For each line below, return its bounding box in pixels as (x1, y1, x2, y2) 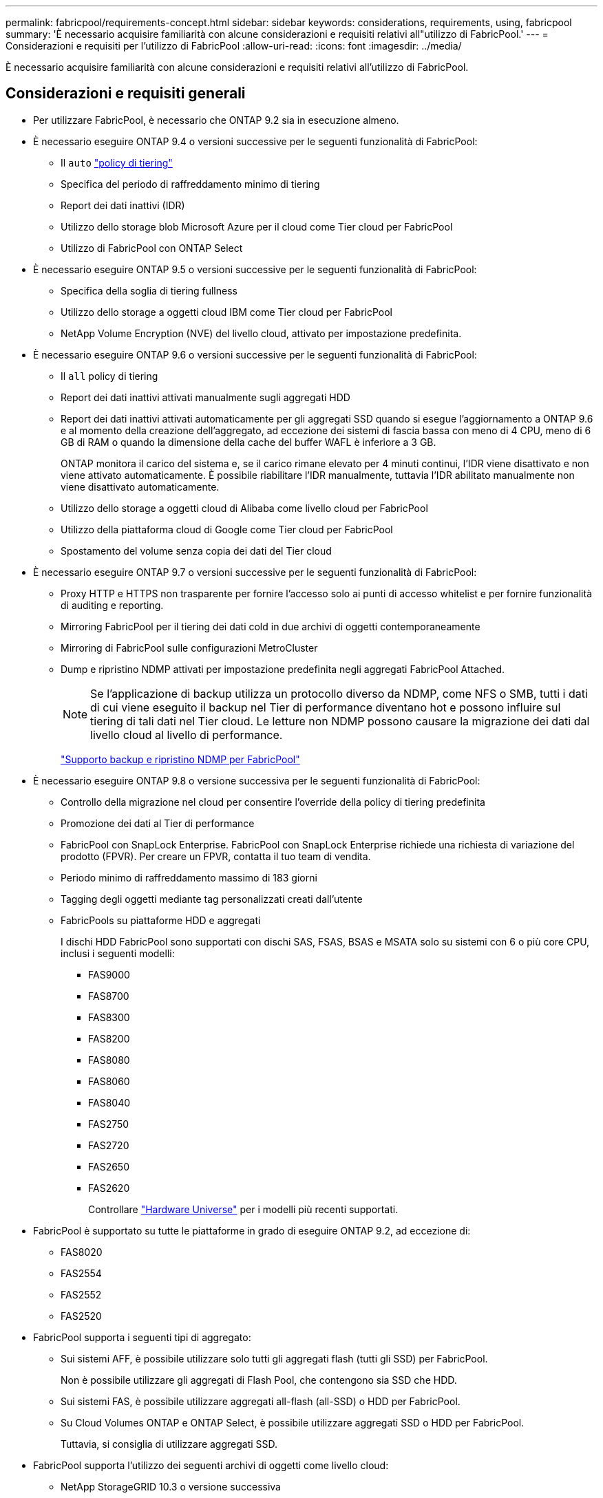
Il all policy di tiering (61, 370, 158, 382)
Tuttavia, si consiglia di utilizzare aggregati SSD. (61, 1437, 278, 1450)
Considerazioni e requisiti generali (6, 85, 246, 103)
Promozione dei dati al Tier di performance (61, 817, 255, 829)
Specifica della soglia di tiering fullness (61, 284, 237, 297)
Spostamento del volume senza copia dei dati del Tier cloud (61, 544, 332, 557)
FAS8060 (88, 1075, 130, 1087)
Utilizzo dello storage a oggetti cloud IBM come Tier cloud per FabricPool (61, 306, 393, 318)
